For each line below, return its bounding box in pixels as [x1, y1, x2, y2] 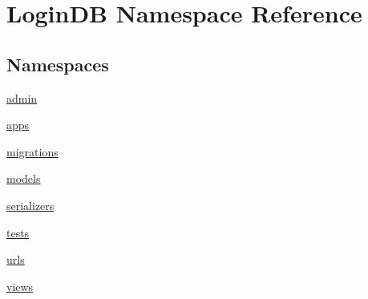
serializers [6, 196, 55, 213]
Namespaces [6, 51, 109, 76]
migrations [6, 143, 59, 160]
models [6, 170, 41, 187]
